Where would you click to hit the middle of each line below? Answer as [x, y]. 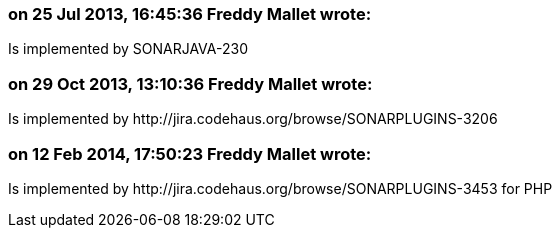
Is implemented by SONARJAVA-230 [128, 49]
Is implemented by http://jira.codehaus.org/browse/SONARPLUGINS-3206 [253, 119]
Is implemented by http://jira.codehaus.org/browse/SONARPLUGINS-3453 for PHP [280, 188]
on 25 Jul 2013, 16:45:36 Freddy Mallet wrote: [190, 14]
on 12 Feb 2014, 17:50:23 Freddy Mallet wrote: [190, 153]
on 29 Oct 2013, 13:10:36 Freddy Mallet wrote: [190, 83]
